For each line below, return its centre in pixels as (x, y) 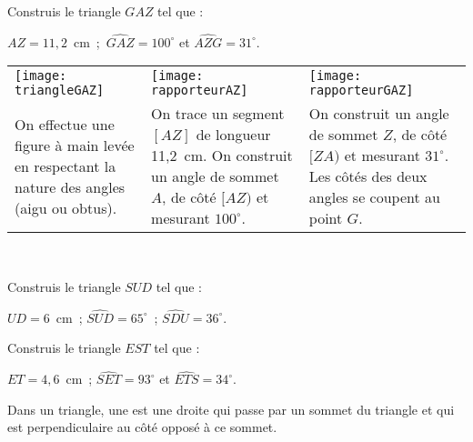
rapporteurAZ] (200, 90)
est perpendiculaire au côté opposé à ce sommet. (142, 427)
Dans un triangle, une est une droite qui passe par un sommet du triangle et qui (231, 409)
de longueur (233, 135)
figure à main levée (75, 145)
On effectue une (65, 124)
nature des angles (70, 186)
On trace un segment (218, 114)
